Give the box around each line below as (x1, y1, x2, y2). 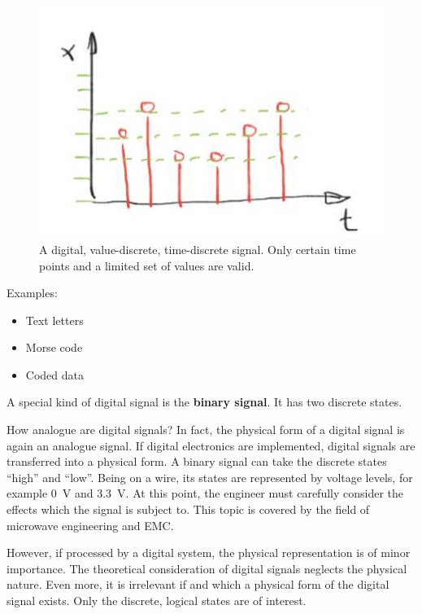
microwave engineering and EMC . (7, 516, 174, 533)
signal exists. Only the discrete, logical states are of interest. (7, 592, 307, 608)
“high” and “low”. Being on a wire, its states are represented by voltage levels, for (7, 468, 413, 485)
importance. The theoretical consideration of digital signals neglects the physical (7, 559, 407, 577)
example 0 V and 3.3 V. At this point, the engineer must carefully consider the (7, 485, 404, 502)
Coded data (25, 366, 84, 383)
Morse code (25, 339, 83, 356)
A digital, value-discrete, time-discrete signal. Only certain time (39, 240, 356, 257)
